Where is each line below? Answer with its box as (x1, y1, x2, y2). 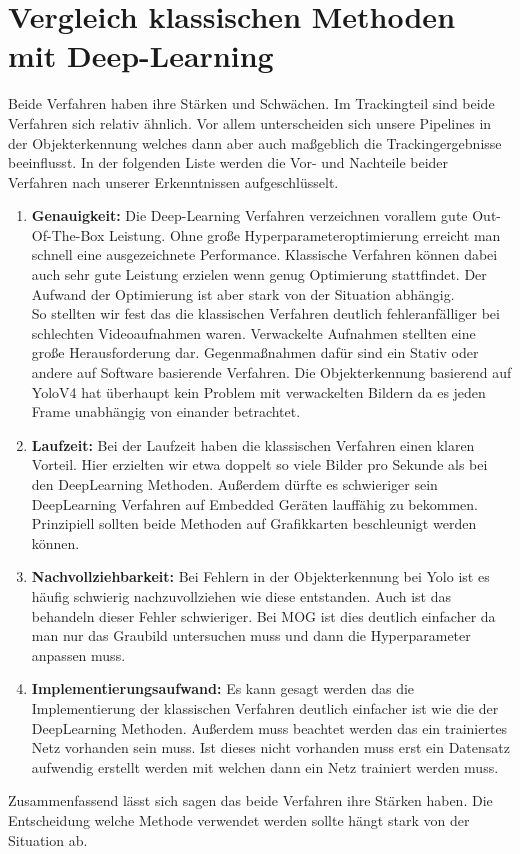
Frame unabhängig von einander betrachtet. (31, 401, 301, 422)
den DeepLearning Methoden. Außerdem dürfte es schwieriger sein (31, 474, 438, 494)
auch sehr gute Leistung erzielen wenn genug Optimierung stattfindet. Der (31, 264, 487, 285)
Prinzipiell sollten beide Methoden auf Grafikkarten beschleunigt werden (31, 513, 477, 534)
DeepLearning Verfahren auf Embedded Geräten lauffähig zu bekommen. (31, 493, 478, 514)
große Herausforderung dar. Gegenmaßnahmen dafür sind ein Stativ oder (31, 342, 479, 363)
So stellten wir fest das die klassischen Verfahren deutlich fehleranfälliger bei (31, 303, 500, 324)
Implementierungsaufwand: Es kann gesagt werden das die (31, 678, 415, 699)
